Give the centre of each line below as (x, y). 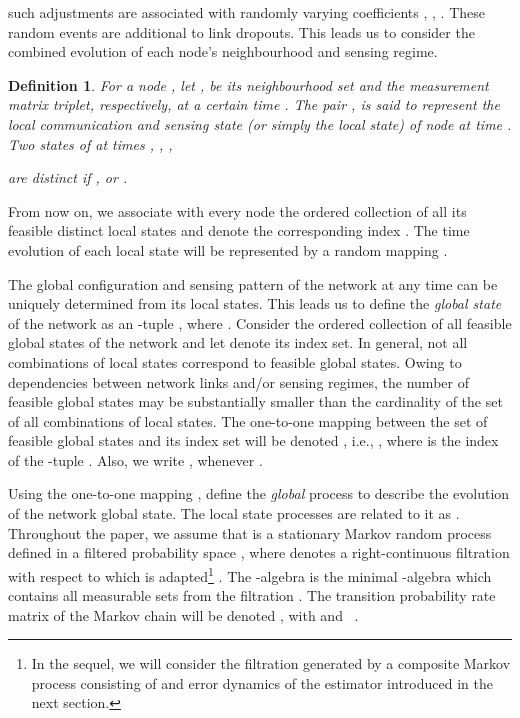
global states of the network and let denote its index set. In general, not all (238, 342)
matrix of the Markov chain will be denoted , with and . (183, 614)
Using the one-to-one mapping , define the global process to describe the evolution (259, 493)
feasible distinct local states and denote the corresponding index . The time (239, 230)
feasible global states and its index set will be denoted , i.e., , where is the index (253, 440)
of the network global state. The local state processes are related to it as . (234, 513)
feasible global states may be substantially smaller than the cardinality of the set (255, 401)
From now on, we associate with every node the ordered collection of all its (237, 210)
